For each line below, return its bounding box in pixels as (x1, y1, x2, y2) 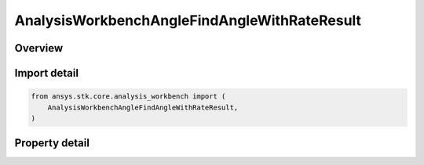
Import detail (14, 66, 79, 80)
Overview (14, 41, 64, 55)
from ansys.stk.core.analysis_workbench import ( (31, 92, 226, 101)
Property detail (14, 137, 90, 150)
